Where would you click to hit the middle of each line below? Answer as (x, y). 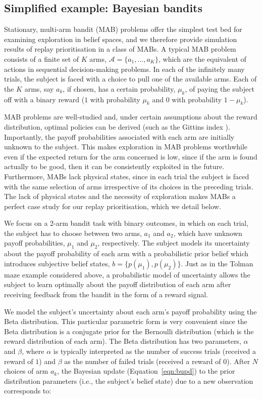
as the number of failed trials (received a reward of (143, 361)
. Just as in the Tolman (217, 263)
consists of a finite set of (42, 58)
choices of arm (26, 371)
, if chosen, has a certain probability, (119, 88)
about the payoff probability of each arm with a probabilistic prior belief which (126, 253)
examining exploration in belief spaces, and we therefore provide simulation (121, 39)
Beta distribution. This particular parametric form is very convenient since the (126, 321)
